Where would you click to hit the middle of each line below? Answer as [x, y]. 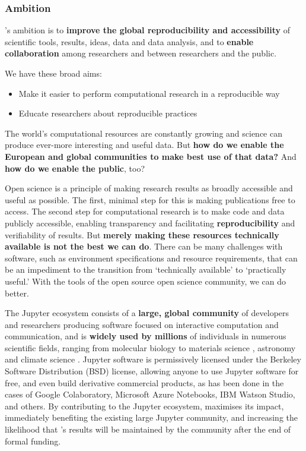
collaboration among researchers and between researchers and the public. [141, 53]
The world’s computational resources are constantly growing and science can [144, 133]
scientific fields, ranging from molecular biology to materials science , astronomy [150, 347]
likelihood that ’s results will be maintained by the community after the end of [148, 429]
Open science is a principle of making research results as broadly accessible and [149, 188]
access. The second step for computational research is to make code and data [145, 211]
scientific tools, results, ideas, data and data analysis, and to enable [129, 41]
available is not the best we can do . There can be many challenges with [144, 246]
